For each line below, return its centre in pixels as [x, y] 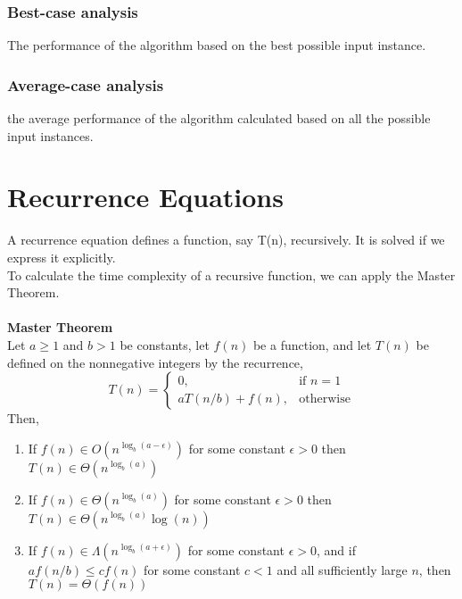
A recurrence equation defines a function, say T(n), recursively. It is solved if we [226, 240]
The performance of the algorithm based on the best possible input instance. [217, 45]
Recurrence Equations [145, 197]
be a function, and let [312, 344]
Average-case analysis [86, 84]
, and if [336, 549]
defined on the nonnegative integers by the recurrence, [155, 362]
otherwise [325, 399]
